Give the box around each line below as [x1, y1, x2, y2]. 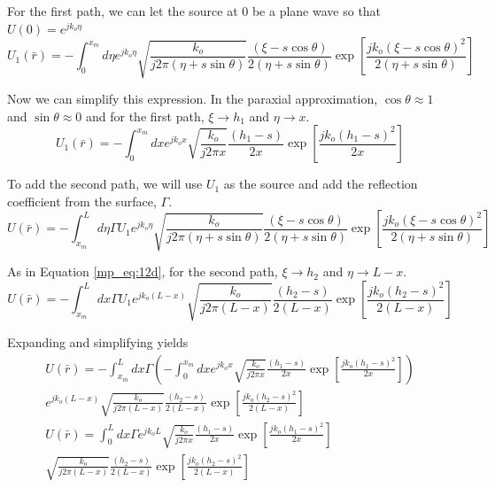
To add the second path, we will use [7, 174, 203, 193]
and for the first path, [86, 106, 205, 125]
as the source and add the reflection [223, 174, 418, 193]
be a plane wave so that [251, 2, 382, 19]
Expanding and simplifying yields [7, 332, 189, 351]
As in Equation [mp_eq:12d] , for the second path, [7, 262, 278, 281]
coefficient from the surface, [7, 191, 157, 210]
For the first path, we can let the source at [7, 2, 238, 19]
